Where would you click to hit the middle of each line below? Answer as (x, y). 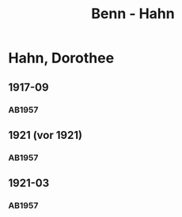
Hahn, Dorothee (61, 58)
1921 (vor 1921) (45, 135)
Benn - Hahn (133, 14)
